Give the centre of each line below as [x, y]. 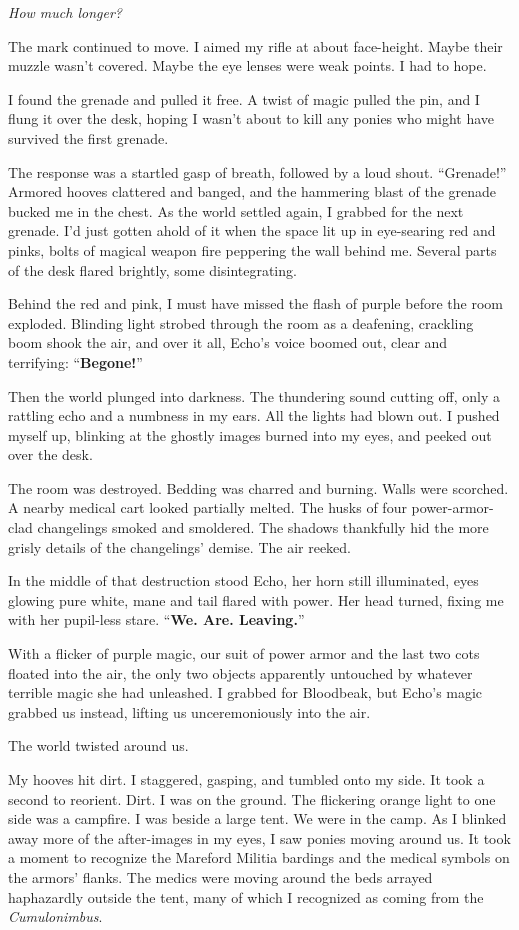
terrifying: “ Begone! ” [75, 361]
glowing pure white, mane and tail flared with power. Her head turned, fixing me [256, 599]
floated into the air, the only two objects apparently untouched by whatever [240, 672]
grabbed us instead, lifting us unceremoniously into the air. [189, 711]
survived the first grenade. [88, 137]
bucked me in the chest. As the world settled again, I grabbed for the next [236, 210]
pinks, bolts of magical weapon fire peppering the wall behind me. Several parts [252, 249]
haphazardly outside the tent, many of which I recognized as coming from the [246, 896]
